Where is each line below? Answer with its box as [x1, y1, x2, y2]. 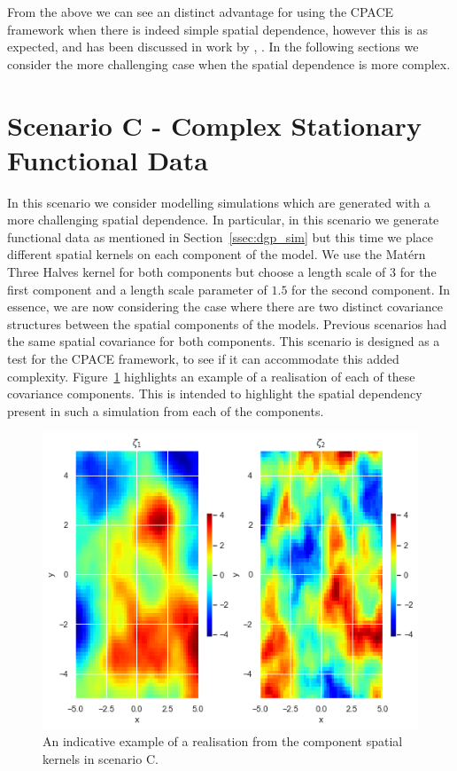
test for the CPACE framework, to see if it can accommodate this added [7, 350, 399, 368]
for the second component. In [291, 279, 451, 298]
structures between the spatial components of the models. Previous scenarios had [7, 314, 447, 333]
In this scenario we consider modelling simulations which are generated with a [7, 193, 430, 211]
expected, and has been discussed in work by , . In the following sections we [7, 37, 419, 56]
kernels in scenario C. [43, 749, 159, 767]
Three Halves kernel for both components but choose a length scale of [7, 263, 386, 281]
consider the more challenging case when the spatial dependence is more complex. [7, 54, 451, 73]
